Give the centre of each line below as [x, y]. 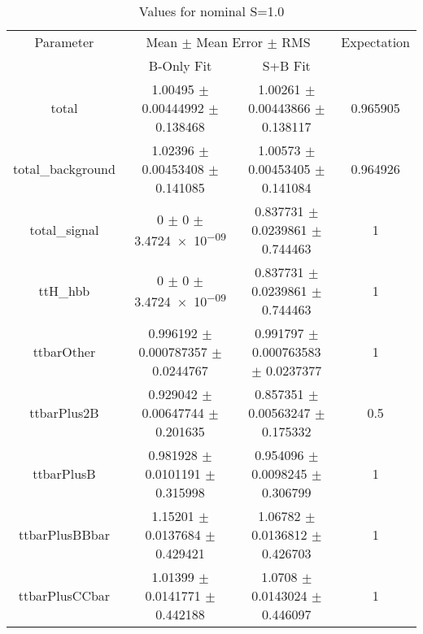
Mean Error [230, 42]
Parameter [64, 42]
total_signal [64, 230]
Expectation [375, 42]
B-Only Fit [180, 65]
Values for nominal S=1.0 [211, 11]
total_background [64, 169]
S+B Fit [286, 65]
